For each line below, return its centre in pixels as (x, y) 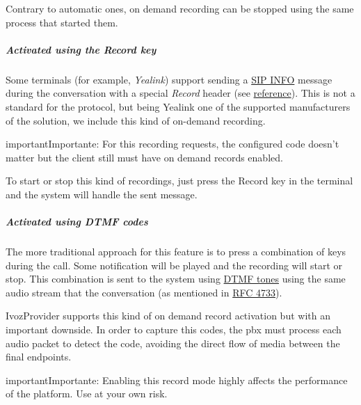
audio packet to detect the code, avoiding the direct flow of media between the (173, 343)
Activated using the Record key (81, 49)
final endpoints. (39, 357)
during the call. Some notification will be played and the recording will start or (174, 265)
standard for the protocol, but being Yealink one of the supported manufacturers (178, 106)
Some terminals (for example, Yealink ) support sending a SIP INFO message (169, 79)
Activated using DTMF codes (77, 222)
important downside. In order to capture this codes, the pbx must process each (174, 329)
